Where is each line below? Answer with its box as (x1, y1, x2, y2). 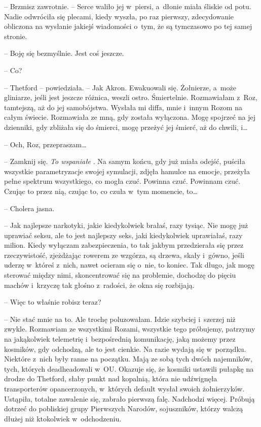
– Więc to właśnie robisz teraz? (4, 297, 101, 307)
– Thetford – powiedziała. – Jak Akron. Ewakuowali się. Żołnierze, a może (4, 82, 236, 92)
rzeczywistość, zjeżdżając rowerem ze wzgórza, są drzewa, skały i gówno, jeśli (4, 249, 244, 260)
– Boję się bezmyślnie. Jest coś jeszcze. (4, 48, 124, 58)
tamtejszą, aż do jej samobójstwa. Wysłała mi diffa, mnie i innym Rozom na (4, 102, 242, 112)
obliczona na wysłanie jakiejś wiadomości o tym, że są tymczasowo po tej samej (4, 21, 252, 31)
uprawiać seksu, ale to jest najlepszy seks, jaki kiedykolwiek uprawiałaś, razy (4, 229, 243, 240)
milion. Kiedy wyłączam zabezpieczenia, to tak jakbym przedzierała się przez (4, 240, 244, 250)
